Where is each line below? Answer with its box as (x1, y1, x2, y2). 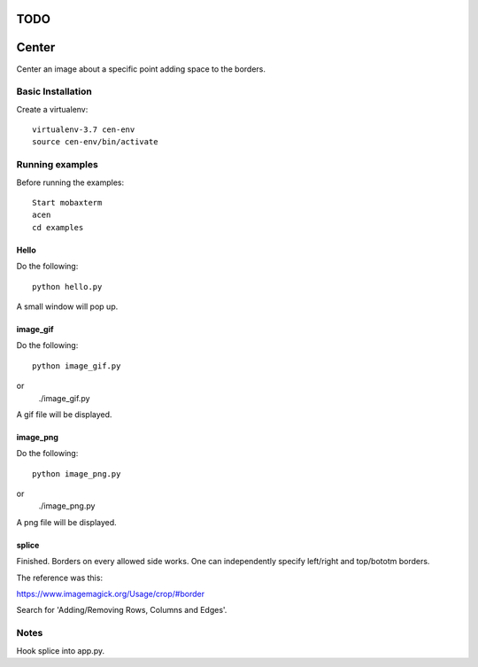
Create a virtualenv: (16, 104, 89, 114)
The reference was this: (16, 572, 104, 583)
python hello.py (32, 282, 103, 291)
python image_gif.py (32, 361, 121, 371)
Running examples (16, 159, 99, 171)
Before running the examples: (16, 177, 125, 188)
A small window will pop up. (16, 301, 119, 312)
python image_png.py (32, 469, 121, 478)
